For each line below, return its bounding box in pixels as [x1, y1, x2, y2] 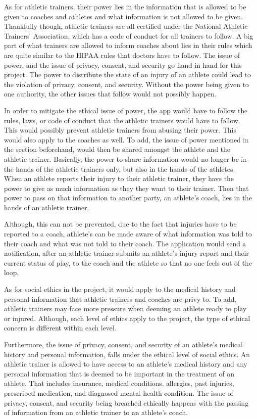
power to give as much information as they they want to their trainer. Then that [4, 183, 249, 193]
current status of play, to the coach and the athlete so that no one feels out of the [4, 257, 252, 268]
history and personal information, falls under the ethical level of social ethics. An [4, 349, 250, 359]
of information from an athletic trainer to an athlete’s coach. [4, 407, 188, 418]
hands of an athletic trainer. [4, 202, 89, 212]
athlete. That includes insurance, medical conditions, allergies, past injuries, [4, 378, 234, 388]
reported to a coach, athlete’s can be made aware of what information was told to [4, 229, 252, 239]
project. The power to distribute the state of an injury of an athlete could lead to [4, 69, 251, 80]
